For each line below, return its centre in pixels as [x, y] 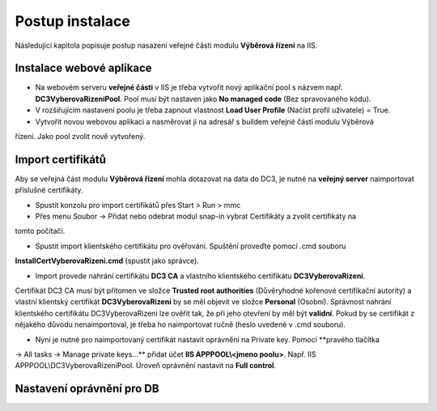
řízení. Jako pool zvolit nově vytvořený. [80, 137]
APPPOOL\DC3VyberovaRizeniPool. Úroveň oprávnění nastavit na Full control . [146, 366]
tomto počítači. [40, 231]
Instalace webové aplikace [83, 68]
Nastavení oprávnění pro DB [87, 389]
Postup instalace [73, 21]
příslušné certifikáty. [49, 190]
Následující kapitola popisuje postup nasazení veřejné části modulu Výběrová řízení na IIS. [166, 45]
